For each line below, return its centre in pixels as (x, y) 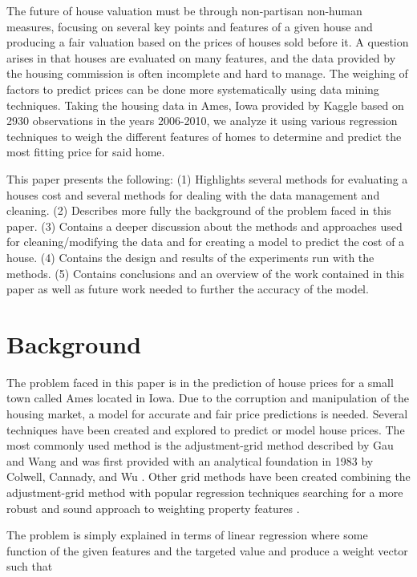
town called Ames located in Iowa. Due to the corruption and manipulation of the (208, 398)
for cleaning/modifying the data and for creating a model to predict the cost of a (206, 242)
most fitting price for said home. (86, 152)
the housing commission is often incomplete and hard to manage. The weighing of (207, 73)
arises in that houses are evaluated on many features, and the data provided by (201, 57)
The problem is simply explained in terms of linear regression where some (187, 535)
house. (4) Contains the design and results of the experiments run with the (190, 257)
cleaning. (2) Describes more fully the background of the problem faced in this (199, 210)
